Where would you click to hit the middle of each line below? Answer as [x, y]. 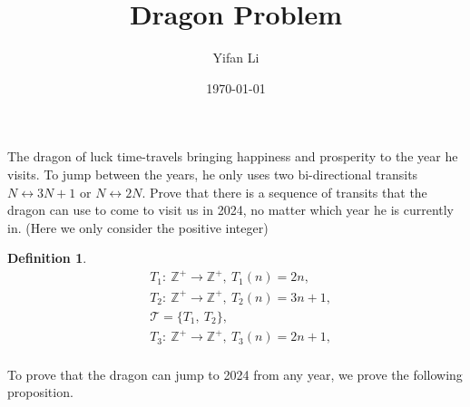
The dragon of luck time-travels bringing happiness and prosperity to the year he [233, 156]
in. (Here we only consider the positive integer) [138, 227]
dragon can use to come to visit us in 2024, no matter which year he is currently [231, 210]
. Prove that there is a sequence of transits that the [284, 192]
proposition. [40, 392]
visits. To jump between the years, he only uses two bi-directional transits [213, 174]
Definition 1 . [47, 258]
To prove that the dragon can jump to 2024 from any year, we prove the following [235, 374]
